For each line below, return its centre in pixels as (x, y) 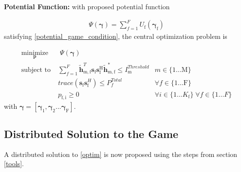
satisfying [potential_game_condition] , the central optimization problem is (116, 36)
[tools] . (14, 163)
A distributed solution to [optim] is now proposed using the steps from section (121, 154)
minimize (35, 53)
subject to (36, 70)
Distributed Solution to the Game (91, 133)
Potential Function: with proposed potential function (87, 6)
